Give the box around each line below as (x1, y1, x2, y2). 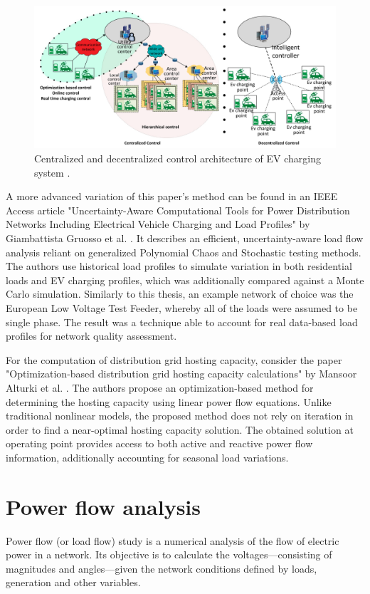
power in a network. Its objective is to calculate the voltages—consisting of (6, 547, 332, 562)
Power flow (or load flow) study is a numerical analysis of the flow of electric (6, 533, 339, 548)
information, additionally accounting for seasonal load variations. (6, 449, 289, 464)
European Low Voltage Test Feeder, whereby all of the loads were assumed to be (6, 300, 358, 315)
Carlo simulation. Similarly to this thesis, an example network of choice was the (6, 286, 354, 301)
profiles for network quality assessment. (6, 328, 177, 343)
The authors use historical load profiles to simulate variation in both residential (6, 259, 352, 273)
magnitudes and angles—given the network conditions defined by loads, (6, 561, 317, 575)
